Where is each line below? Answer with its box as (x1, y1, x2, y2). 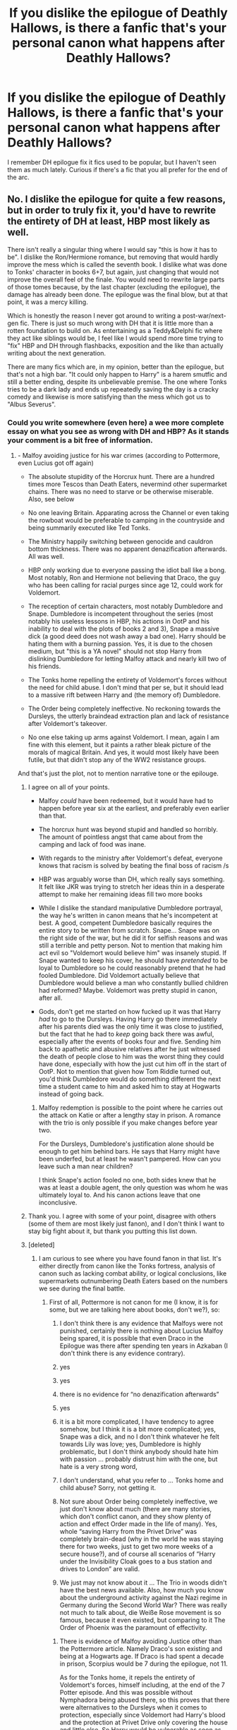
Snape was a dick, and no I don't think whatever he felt (59, 1432, 220, 1441)
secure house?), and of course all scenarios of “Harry (59, 1550, 216, 1559)
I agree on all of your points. (28, 783, 110, 792)
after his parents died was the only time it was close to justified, (38, 1022, 224, 1031)
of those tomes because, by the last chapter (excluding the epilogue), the (7, 282, 221, 291)
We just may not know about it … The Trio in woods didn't (59, 1578, 227, 1587)
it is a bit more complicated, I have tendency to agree (59, 1417, 214, 1426)
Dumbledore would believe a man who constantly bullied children (38, 979, 229, 987)
